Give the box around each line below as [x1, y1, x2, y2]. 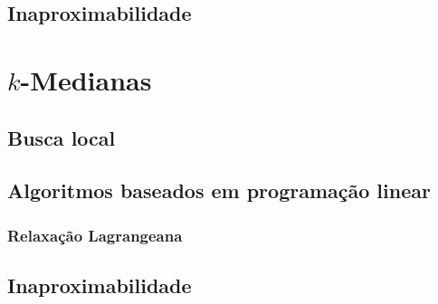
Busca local [7, 123, 116, 151]
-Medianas [20, 61, 152, 98]
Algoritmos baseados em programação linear [7, 176, 431, 204]
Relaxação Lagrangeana [7, 223, 183, 246]
